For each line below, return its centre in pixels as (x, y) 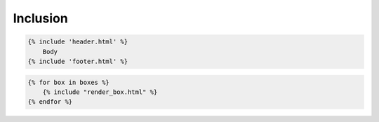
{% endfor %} (50, 102)
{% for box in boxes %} (69, 82)
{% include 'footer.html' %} (78, 61)
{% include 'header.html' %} (78, 42)
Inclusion (40, 18)
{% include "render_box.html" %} (100, 92)
